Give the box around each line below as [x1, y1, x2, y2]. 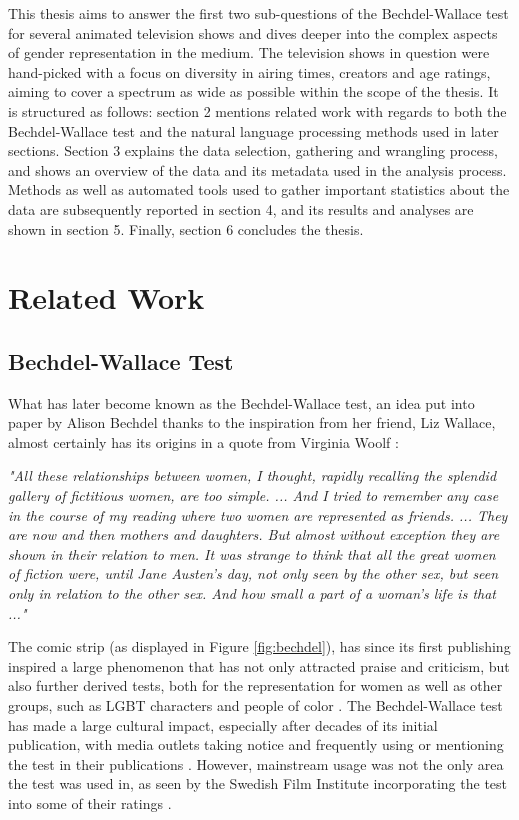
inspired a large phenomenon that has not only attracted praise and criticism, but [8, 655, 510, 676]
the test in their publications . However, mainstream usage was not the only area [8, 753, 504, 774]
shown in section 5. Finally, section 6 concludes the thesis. [8, 218, 364, 239]
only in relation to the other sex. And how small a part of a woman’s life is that [8, 583, 496, 604]
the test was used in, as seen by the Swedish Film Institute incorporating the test [8, 773, 508, 794]
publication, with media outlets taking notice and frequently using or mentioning [8, 734, 504, 755]
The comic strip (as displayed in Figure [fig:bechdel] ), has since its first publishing [8, 636, 511, 657]
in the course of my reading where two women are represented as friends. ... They [8, 504, 508, 525]
